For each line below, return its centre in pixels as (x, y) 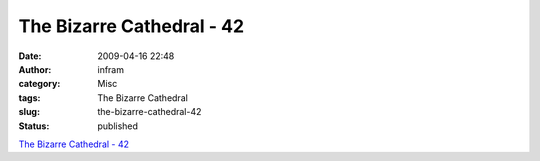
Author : (35, 69)
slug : (29, 112)
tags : (29, 97)
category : (39, 84)
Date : (30, 56)
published (118, 126)
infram (111, 69)
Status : (34, 126)
